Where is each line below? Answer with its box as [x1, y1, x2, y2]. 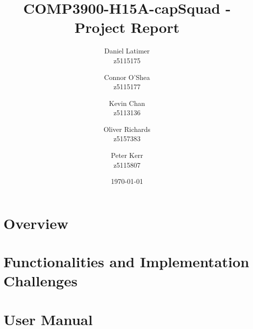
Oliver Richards [103, 124, 151, 134]
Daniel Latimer [104, 46, 150, 56]
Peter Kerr [111, 150, 143, 160]
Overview [3, 213, 69, 233]
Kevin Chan [109, 98, 145, 108]
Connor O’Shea [104, 72, 150, 82]
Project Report [74, 17, 179, 37]
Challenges [3, 271, 77, 291]
